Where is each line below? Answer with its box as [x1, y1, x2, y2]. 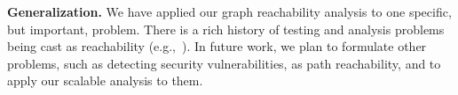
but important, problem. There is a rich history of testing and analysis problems [7, 19, 445, 38]
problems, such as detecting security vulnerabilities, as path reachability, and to [7, 54, 441, 72]
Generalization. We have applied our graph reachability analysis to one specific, [7, 3, 452, 20]
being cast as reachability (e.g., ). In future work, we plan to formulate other [7, 37, 427, 55]
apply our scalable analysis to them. [7, 71, 203, 90]
